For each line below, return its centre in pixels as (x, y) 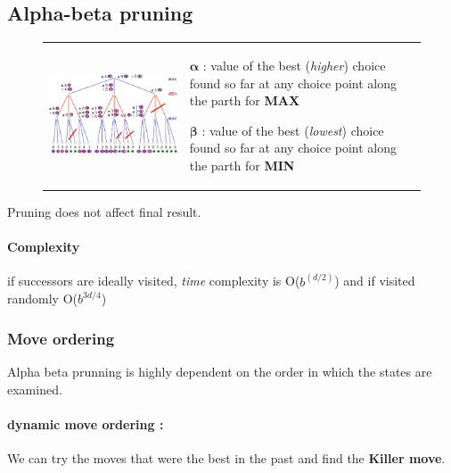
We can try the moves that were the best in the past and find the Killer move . (226, 458)
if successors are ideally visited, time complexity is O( (154, 281)
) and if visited (375, 281)
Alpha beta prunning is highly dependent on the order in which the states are (220, 372)
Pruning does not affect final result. (104, 212)
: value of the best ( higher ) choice (294, 65)
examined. (35, 389)
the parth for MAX (245, 100)
